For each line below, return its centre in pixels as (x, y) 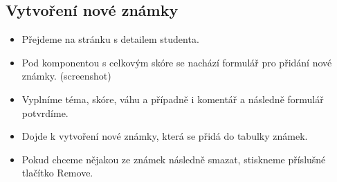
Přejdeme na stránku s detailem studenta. (110, 39)
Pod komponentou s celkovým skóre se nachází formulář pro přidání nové (177, 62)
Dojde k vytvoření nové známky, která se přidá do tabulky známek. (165, 136)
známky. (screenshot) (66, 76)
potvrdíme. (45, 112)
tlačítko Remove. (57, 173)
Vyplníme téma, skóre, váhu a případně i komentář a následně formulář (173, 99)
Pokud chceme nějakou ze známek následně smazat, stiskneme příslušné (174, 159)
